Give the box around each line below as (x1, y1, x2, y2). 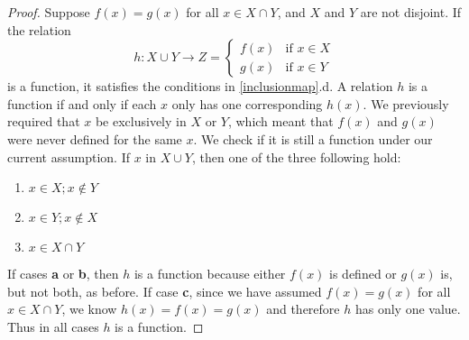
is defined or (329, 264, 397, 283)
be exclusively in (95, 112, 187, 131)
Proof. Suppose (7, 3, 90, 21)
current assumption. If (7, 147, 130, 166)
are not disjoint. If (360, 3, 462, 21)
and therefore (266, 299, 340, 318)
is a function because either (133, 264, 286, 283)
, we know (61, 299, 117, 318)
